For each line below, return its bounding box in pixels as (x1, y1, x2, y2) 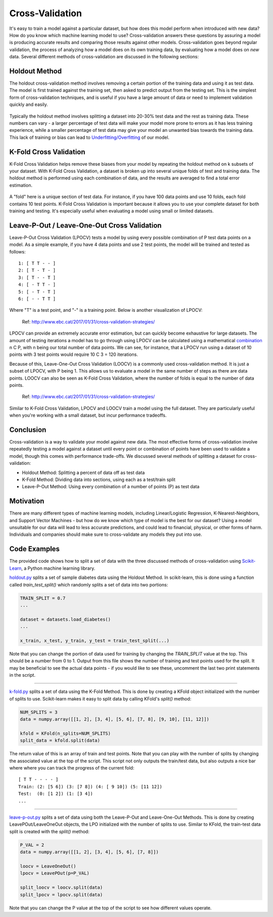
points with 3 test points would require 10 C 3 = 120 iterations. (9, 351, 139, 357)
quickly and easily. (9, 101, 48, 107)
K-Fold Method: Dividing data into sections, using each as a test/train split (22, 476, 175, 483)
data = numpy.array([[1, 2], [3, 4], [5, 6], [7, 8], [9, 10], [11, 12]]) (20, 716, 210, 722)
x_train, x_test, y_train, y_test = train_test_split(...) (20, 638, 169, 643)
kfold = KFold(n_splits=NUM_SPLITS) (20, 730, 111, 736)
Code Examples (9, 545, 60, 554)
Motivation (9, 497, 44, 505)
